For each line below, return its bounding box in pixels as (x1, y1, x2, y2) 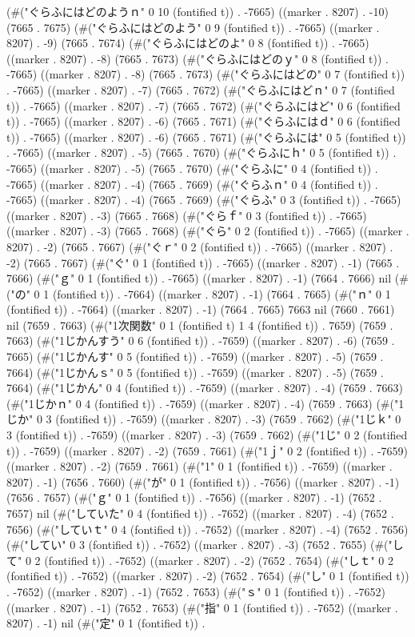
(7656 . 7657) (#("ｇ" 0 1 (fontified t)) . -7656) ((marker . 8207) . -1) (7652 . (6, 489, 382, 506)
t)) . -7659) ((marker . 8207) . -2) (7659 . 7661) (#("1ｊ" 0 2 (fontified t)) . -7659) (6, 442, 409, 459)
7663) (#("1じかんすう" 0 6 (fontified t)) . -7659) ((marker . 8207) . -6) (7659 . (6, 332, 395, 349)
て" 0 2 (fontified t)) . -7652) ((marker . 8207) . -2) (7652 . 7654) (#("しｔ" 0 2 (6, 551, 393, 568)
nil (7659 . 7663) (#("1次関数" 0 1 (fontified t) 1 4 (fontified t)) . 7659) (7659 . (6, 316, 393, 333)
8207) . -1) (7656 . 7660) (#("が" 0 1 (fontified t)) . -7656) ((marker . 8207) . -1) (6, 473, 400, 490)
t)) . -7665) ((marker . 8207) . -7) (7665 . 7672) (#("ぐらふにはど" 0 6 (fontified (6, 97, 401, 114)
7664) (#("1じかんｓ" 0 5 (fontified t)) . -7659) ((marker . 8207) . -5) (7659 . (6, 363, 384, 380)
